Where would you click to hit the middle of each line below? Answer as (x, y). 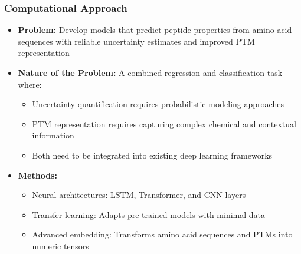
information (53, 135)
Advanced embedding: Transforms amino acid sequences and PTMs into (162, 234)
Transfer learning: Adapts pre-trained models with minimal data (149, 214)
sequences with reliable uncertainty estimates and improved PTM (136, 41)
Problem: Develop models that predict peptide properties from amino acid (155, 30)
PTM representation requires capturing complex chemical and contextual (164, 123)
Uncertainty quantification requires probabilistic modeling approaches (158, 104)
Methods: (37, 175)
